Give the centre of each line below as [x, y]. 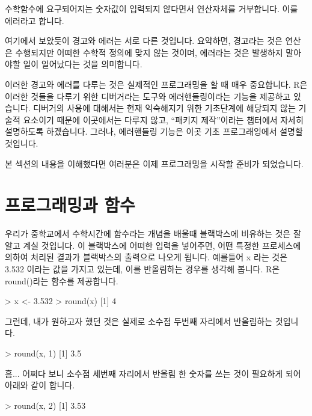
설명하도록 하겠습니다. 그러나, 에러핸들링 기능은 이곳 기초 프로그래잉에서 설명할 [154, 131]
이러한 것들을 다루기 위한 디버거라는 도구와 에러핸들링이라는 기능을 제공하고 [148, 96]
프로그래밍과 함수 [70, 205]
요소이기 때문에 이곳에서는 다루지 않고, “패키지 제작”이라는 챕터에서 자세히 [163, 119]
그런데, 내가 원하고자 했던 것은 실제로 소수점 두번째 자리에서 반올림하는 [139, 321]
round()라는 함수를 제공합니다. [62, 280]
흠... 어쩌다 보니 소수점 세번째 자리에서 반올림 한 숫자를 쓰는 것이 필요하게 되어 [153, 373]
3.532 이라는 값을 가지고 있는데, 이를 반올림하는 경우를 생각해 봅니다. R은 [142, 269]
